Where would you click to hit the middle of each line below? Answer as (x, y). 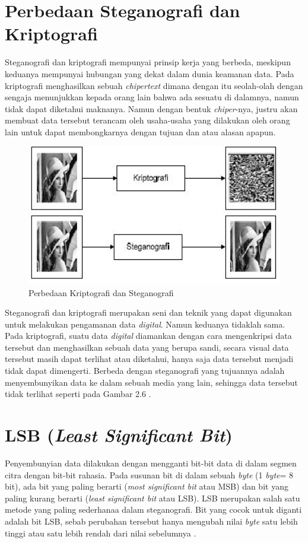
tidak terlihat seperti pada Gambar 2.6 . (78, 394)
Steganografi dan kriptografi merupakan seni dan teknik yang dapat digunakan (148, 312)
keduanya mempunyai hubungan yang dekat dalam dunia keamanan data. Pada (150, 73)
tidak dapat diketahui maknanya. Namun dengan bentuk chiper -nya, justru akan (151, 108)
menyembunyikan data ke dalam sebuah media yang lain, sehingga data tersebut (151, 382)
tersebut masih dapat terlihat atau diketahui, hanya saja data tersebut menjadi (149, 359)
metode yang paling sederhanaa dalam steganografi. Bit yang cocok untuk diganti (153, 509)
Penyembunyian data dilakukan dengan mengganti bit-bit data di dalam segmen (151, 463)
